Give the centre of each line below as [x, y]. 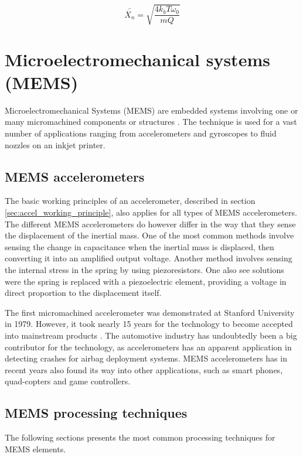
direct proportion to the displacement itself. [83, 293]
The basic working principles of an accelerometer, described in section [130, 201]
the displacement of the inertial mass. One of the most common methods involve [149, 235]
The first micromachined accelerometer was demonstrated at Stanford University [150, 312]
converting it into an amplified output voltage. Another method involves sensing [149, 258]
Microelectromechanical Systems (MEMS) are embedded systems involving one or [151, 110]
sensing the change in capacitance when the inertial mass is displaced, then [139, 246]
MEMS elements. [35, 449]
